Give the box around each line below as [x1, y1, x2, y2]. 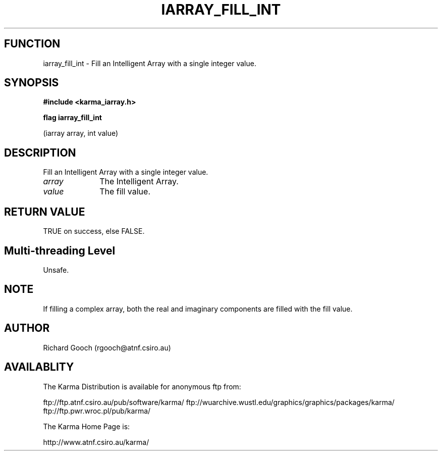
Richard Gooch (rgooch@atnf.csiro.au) [43, 343, 171, 352]
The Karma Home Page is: [43, 422, 130, 431]
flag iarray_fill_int [43, 113, 102, 122]
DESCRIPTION [4, 146, 76, 159]
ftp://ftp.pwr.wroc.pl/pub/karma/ [43, 406, 151, 415]
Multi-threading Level [4, 244, 116, 257]
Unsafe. [43, 265, 69, 274]
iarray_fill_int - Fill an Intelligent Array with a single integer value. [43, 59, 256, 68]
